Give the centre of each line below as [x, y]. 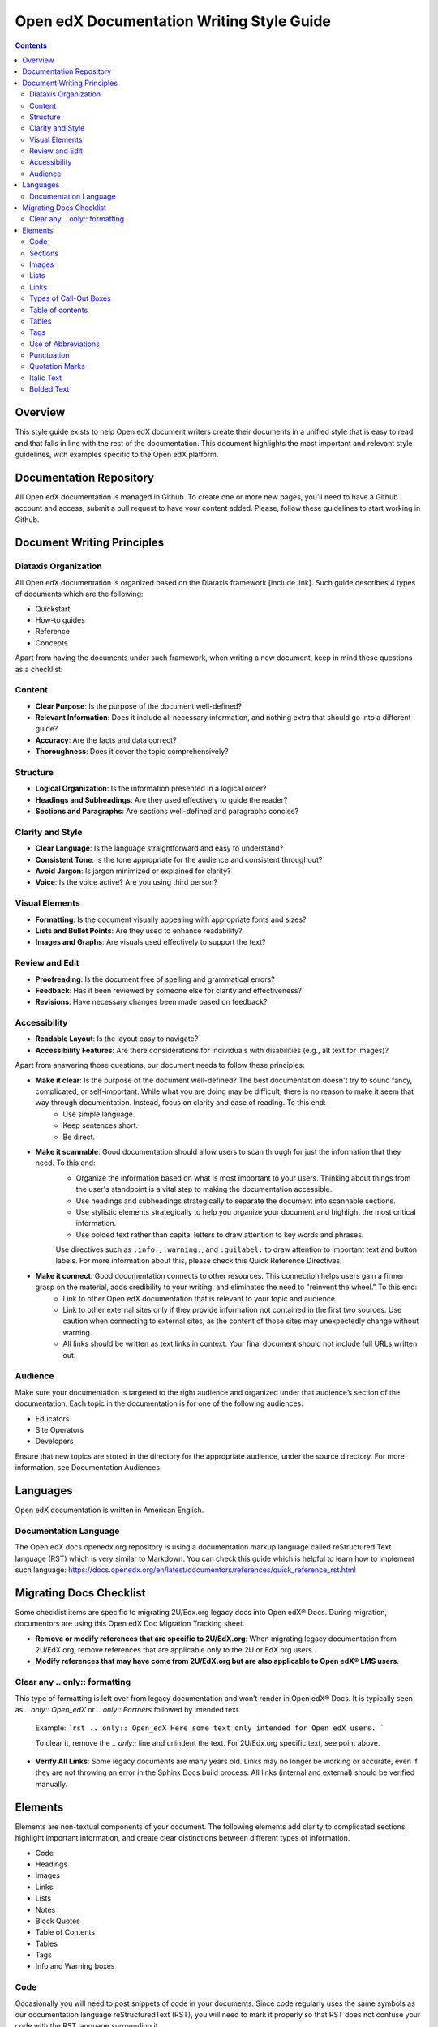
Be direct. [79, 1137]
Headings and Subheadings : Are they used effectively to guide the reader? [161, 799]
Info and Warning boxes [75, 1966]
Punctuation [49, 355]
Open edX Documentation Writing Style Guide [173, 21]
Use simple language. [99, 1114]
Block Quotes [58, 1921]
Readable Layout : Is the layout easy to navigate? [117, 1039]
